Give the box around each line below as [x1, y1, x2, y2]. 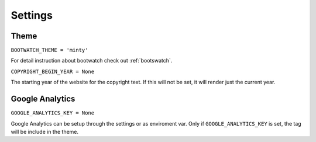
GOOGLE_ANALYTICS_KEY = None [11, 110, 95, 116]
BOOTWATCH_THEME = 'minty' [11, 47, 88, 54]
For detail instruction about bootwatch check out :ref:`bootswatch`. [11, 57, 173, 64]
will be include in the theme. [11, 128, 79, 135]
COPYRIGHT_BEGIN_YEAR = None [11, 68, 95, 75]
